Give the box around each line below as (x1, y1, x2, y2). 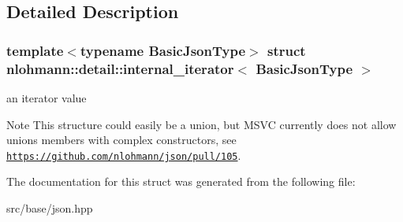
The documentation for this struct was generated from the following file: (6, 173, 356, 190)
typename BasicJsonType (80, 40, 246, 60)
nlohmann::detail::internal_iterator (6, 58, 234, 78)
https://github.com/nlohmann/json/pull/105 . (6, 146, 241, 163)
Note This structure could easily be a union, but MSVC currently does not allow (6, 116, 397, 132)
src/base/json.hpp (6, 199, 93, 216)
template (6, 40, 64, 60)
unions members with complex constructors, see (6, 131, 237, 148)
